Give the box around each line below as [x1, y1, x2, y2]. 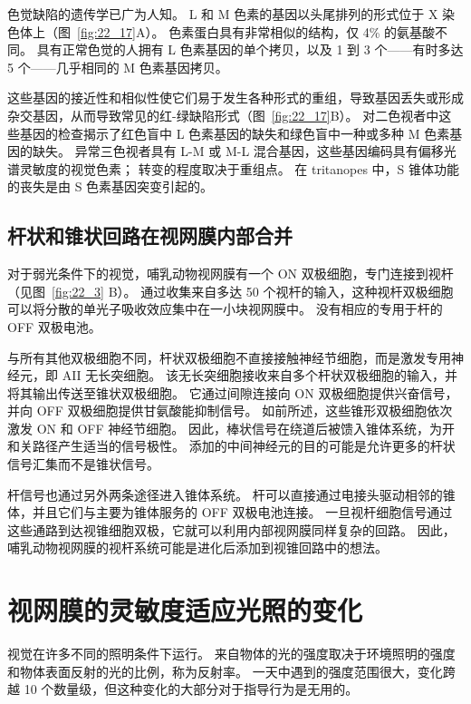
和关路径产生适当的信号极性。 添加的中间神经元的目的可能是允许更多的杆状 [7, 436, 456, 455]
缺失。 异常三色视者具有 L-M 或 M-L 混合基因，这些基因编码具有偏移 [32, 142, 444, 161]
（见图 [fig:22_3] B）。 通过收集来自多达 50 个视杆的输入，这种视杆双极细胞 [7, 281, 454, 300]
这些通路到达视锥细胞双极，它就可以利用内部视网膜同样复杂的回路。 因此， [7, 520, 456, 539]
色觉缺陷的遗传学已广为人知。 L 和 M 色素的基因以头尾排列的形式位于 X [7, 5, 438, 23]
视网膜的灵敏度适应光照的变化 [7, 592, 363, 629]
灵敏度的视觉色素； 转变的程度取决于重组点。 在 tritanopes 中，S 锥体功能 [19, 159, 460, 178]
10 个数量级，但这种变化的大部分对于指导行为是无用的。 [24, 680, 359, 699]
